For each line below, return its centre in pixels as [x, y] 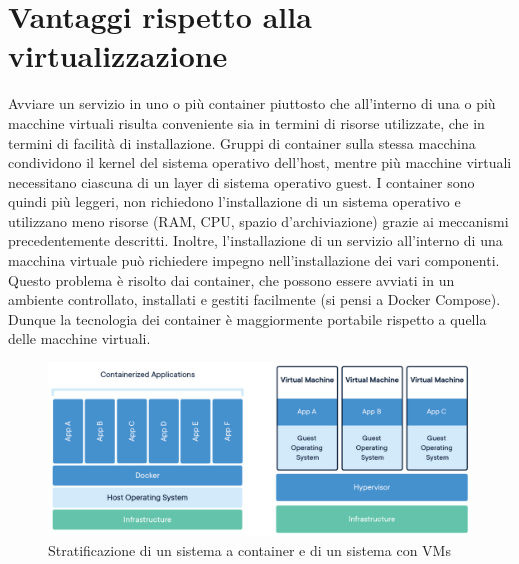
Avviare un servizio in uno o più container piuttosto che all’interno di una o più [252, 103]
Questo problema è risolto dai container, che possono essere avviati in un [231, 279]
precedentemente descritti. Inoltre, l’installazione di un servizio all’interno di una [255, 240]
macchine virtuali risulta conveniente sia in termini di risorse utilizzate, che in [246, 122]
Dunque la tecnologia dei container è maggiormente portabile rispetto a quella [247, 318]
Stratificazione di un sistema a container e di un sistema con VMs [249, 549]
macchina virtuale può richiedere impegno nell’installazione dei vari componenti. [254, 260]
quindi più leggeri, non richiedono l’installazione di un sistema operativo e [234, 201]
